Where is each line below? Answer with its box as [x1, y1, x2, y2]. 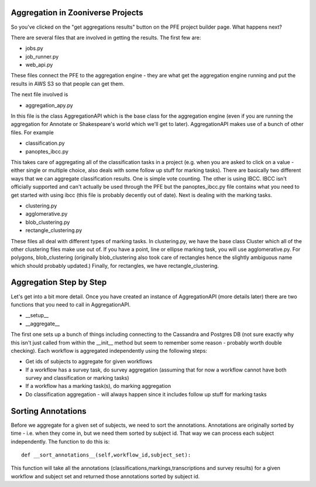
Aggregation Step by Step [11, 277, 107, 287]
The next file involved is [11, 91, 68, 98]
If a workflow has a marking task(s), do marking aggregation [25, 383, 171, 390]
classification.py [25, 139, 65, 147]
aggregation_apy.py [25, 101, 73, 108]
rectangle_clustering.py [25, 227, 83, 234]
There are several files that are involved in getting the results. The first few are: [11, 34, 201, 41]
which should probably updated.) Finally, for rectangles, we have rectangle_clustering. [11, 262, 219, 269]
